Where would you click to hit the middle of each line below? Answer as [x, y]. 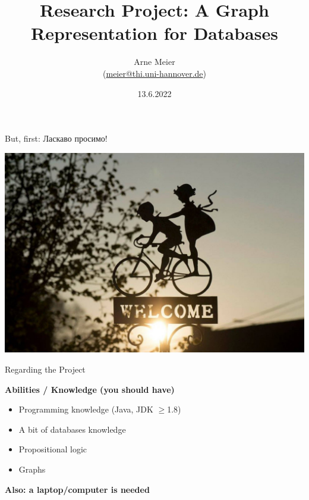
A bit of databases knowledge [72, 429]
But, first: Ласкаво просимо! [56, 138]
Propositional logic [53, 449]
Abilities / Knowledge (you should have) [90, 389]
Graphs [32, 469]
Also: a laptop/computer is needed [77, 489]
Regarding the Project [45, 369]
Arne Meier [154, 62]
